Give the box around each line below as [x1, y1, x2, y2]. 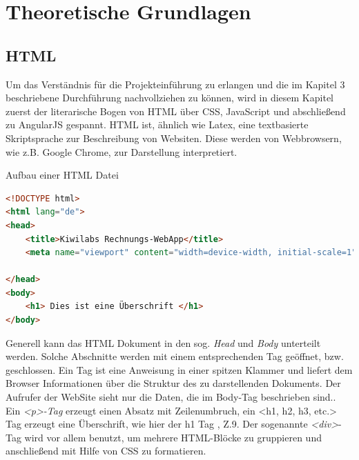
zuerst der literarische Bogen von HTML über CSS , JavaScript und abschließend [6, 103, 346, 118]
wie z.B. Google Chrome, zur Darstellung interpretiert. [6, 144, 237, 159]
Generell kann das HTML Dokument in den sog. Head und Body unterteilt [6, 335, 321, 350]
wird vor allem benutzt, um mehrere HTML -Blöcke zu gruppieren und [24, 430, 322, 444]
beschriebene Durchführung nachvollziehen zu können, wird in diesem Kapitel [6, 90, 333, 105]
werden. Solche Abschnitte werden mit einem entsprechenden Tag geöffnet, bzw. [6, 349, 344, 363]
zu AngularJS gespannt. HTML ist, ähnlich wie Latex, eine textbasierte [6, 117, 309, 132]
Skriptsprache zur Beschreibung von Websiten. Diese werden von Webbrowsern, [6, 130, 342, 145]
